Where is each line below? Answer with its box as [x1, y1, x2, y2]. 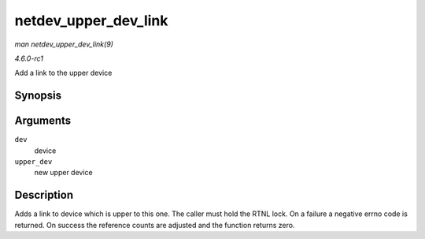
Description [14, 189, 74, 202]
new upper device [34, 168, 94, 177]
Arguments [14, 114, 72, 128]
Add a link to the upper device [14, 68, 113, 78]
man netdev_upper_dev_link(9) [14, 39, 114, 49]
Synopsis [14, 89, 62, 103]
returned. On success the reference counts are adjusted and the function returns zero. [14, 220, 295, 230]
